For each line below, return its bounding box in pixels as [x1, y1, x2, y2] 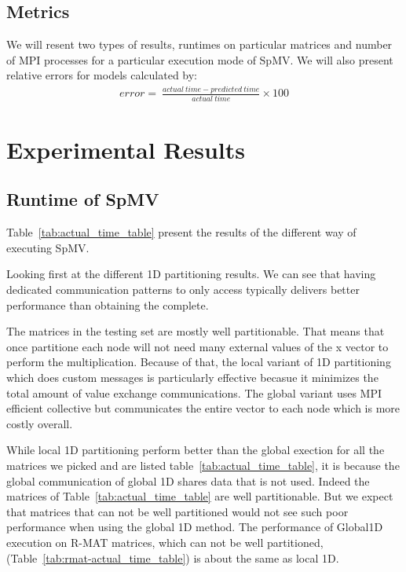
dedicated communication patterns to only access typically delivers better [6, 281, 360, 297]
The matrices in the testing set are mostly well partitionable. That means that [6, 323, 385, 339]
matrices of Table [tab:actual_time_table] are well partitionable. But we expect [6, 488, 393, 504]
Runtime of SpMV [6, 187, 159, 211]
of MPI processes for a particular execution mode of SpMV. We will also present [6, 51, 393, 68]
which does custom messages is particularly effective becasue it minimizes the [6, 368, 379, 385]
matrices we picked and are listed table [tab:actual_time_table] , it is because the [6, 456, 400, 473]
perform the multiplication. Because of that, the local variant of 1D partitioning [6, 354, 391, 370]
